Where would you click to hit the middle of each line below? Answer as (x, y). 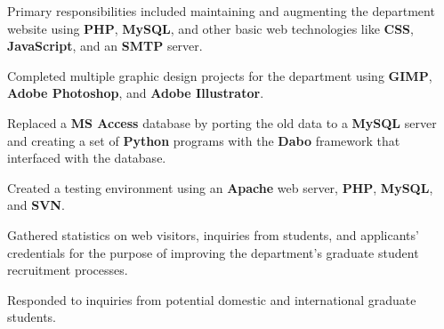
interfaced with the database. (87, 158)
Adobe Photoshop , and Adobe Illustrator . (136, 93)
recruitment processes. (68, 270)
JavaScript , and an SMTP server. (105, 46)
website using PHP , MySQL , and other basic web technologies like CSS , (210, 28)
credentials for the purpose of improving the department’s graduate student (213, 252)
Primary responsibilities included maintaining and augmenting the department (221, 11)
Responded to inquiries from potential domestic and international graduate (212, 299)
